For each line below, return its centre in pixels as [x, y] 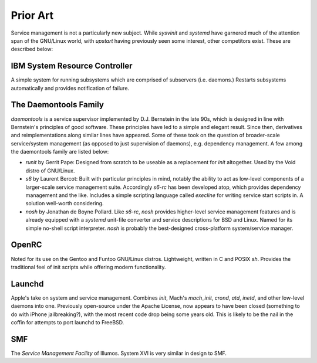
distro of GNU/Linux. [50, 171]
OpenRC [26, 245]
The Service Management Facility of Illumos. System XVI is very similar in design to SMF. [119, 353]
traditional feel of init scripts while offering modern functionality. [88, 267]
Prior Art [32, 15]
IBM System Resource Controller [72, 66]
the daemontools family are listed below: [60, 152]
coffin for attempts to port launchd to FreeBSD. [68, 322]
